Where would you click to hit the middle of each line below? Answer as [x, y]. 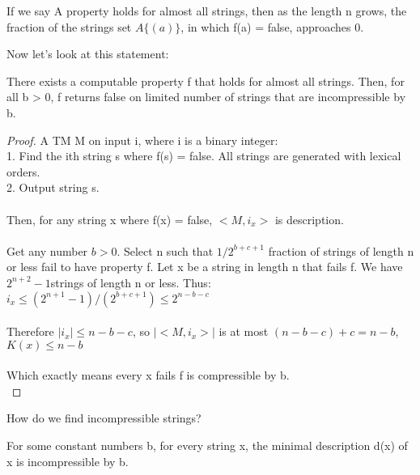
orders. [23, 171]
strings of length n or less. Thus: [131, 282]
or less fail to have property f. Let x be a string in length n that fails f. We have [205, 267]
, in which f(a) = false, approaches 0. [272, 26]
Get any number [47, 250]
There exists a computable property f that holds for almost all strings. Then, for [206, 81]
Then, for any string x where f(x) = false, [110, 219]
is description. [309, 219]
